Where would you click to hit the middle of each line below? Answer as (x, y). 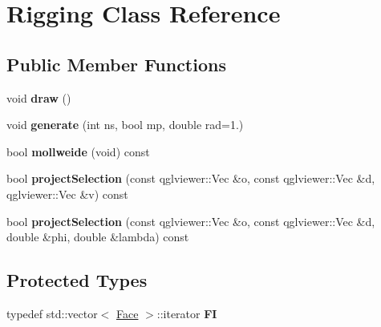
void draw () (39, 97)
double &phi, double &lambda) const (98, 237)
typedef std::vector (52, 313)
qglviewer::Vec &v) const (67, 194)
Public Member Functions (116, 64)
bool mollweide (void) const (78, 151)
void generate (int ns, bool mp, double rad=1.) (125, 125)
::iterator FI (187, 313)
